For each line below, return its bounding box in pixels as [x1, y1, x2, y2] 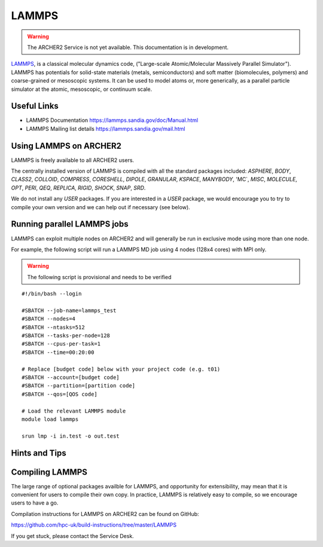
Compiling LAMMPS [11, 467, 88, 477]
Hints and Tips [11, 448, 66, 458]
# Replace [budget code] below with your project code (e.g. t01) [22, 365, 221, 372]
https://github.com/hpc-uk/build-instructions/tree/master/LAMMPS [11, 521, 176, 528]
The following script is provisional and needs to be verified [27, 273, 172, 280]
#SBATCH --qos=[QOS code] [22, 390, 98, 398]
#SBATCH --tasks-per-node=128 [22, 332, 111, 339]
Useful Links [11, 101, 59, 111]
